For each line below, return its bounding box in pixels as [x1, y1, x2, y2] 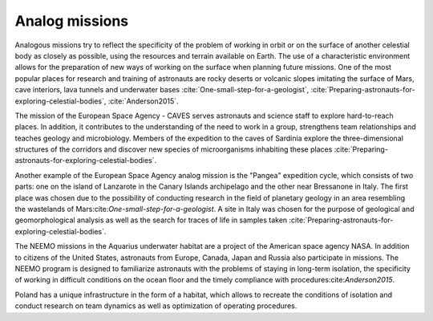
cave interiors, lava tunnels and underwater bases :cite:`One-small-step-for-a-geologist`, [14, 85, 310, 95]
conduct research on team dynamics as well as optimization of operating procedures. [14, 301, 297, 311]
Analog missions [14, 12, 129, 30]
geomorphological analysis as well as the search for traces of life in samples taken [14, 215, 288, 225]
